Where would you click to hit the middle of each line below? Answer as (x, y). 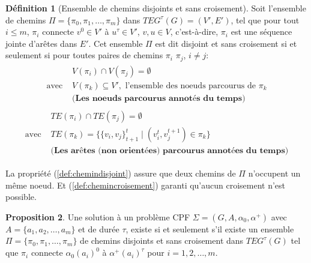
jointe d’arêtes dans (41, 43)
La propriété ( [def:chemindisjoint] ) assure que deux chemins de (121, 173)
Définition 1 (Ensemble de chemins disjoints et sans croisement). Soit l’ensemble (156, 8)
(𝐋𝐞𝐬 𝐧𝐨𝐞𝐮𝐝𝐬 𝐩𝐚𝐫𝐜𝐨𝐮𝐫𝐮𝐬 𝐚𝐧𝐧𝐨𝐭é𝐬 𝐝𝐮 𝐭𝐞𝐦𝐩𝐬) (159, 98)
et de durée (99, 228)
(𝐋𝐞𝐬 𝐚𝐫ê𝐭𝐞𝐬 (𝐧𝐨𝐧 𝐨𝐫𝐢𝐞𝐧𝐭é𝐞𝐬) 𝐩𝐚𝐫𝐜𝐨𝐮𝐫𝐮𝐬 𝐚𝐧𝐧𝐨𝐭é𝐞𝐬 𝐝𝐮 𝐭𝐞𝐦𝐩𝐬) (170, 151)
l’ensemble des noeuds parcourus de (191, 86)
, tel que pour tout (265, 20)
